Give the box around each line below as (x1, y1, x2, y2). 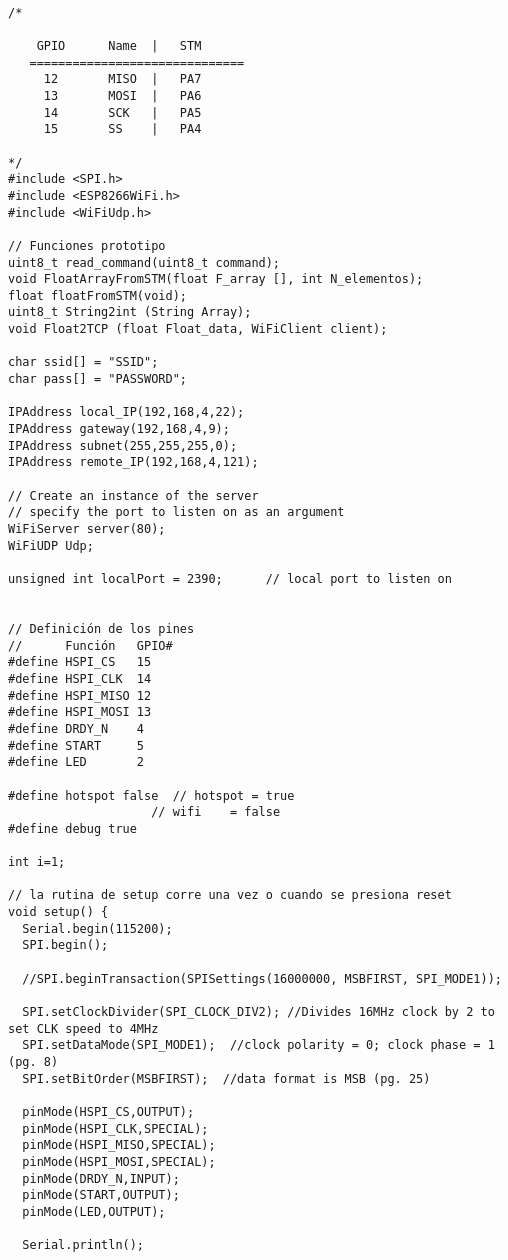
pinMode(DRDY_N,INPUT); (22, 1171, 180, 1186)
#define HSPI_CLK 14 (8, 671, 152, 686)
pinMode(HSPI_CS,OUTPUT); (22, 1104, 195, 1119)
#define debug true (8, 821, 137, 836)
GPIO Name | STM (36, 38, 202, 53)
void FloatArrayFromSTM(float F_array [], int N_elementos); (8, 272, 424, 287)
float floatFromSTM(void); (8, 288, 187, 303)
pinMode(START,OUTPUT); (22, 1188, 180, 1203)
